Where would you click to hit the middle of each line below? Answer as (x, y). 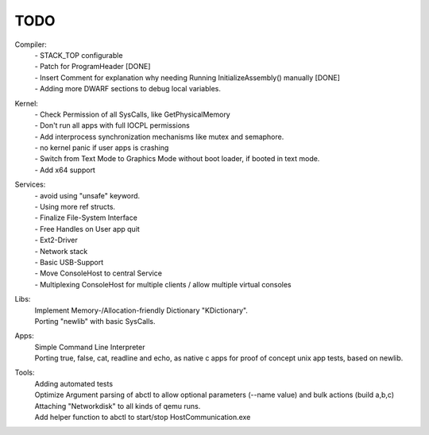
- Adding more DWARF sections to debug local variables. (128, 89)
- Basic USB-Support (69, 262)
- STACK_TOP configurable (79, 55)
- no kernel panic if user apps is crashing (102, 148)
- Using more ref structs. (75, 207)
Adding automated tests (74, 383)
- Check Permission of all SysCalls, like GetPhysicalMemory (132, 114)
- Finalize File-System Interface (86, 217)
